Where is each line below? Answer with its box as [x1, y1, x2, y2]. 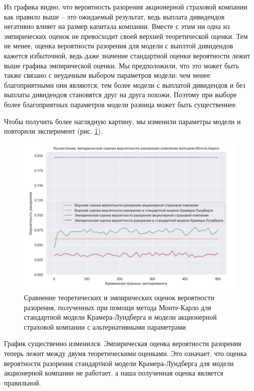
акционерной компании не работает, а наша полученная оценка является [4, 368, 223, 378]
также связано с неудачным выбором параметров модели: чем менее [4, 70, 210, 80]
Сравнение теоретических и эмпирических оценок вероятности [24, 292, 215, 302]
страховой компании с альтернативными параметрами [24, 321, 186, 332]
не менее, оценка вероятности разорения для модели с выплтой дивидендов [4, 40, 233, 51]
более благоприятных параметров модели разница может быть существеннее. [4, 99, 238, 109]
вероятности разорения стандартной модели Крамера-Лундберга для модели [4, 358, 234, 368]
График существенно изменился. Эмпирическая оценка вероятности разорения [4, 338, 242, 349]
